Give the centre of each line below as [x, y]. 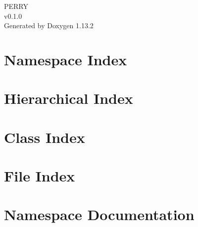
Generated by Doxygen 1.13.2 [49, 25]
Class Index [45, 137]
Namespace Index [66, 59]
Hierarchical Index [69, 98]
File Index [40, 176]
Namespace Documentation [99, 214]
